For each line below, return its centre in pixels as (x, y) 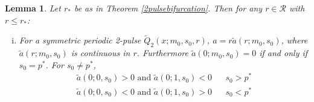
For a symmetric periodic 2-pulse (80, 40)
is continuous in (101, 53)
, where (294, 40)
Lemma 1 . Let (33, 8)
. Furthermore (162, 53)
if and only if (284, 53)
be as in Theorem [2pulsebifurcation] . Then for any (168, 8)
